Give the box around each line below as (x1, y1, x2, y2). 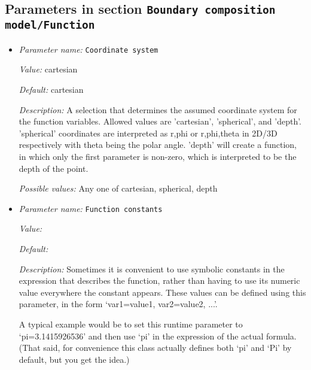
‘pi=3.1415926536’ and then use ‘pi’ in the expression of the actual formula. (19, 329, 297, 342)
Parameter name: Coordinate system (19, 43, 158, 55)
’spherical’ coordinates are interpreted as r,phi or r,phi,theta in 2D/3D (19, 126, 278, 139)
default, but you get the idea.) (19, 353, 130, 365)
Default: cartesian (19, 83, 84, 95)
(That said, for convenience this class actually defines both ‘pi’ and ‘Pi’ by (19, 341, 292, 354)
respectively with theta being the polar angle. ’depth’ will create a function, (19, 138, 297, 151)
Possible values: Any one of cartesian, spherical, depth (19, 182, 218, 195)
